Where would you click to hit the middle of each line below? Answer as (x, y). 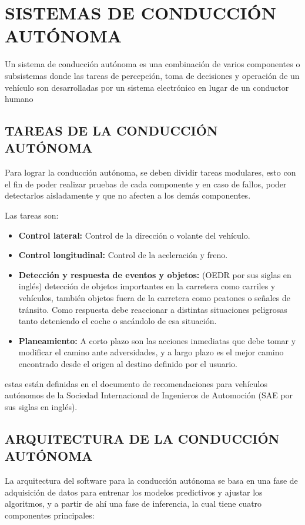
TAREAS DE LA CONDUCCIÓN (111, 131)
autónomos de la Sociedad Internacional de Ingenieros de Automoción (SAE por (149, 395)
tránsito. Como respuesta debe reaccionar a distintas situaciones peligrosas (153, 309)
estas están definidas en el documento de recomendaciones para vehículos (136, 383)
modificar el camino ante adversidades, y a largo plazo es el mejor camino (151, 352)
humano (19, 99)
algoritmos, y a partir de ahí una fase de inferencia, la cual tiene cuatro (133, 503)
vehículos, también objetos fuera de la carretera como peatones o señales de (154, 298)
